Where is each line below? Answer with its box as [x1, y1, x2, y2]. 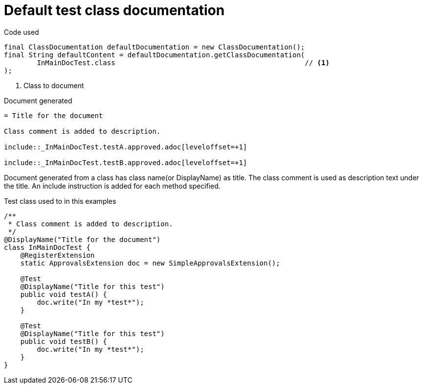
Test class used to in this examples [4, 196, 116, 205]
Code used [4, 27, 39, 36]
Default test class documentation [4, 2, 225, 19]
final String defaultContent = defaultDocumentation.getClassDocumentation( [4, 50, 305, 59]
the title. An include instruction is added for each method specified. [4, 181, 221, 190]
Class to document [23, 81, 84, 90]
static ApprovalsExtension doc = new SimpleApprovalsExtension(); [20, 259, 280, 267]
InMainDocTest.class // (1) [37, 58, 330, 67]
